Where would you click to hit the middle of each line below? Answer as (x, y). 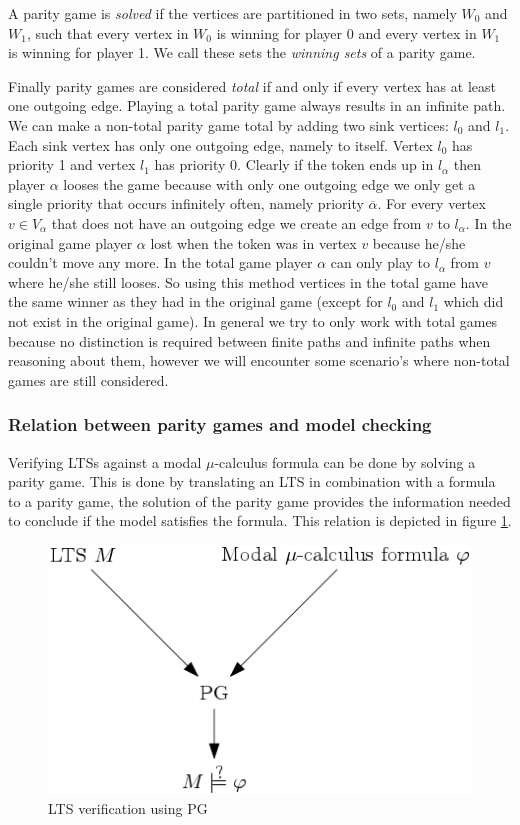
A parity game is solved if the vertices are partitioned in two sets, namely (232, 13)
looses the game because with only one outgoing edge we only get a (269, 183)
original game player (70, 242)
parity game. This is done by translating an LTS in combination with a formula (252, 481)
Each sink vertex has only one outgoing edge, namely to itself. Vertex (220, 144)
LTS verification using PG (128, 808)
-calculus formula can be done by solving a (345, 461)
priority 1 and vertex (72, 164)
